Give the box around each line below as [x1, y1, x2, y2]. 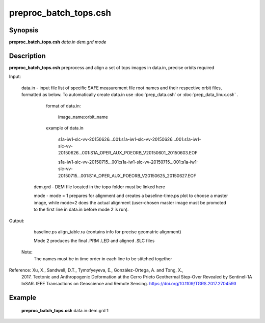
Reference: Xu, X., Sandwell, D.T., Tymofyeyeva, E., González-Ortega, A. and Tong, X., [9, 267, 184, 273]
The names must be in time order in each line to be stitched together [33, 256, 172, 262]
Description [9, 51, 46, 60]
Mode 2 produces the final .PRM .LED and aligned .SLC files [33, 238, 155, 244]
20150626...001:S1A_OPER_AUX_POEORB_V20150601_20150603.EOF [58, 150, 198, 156]
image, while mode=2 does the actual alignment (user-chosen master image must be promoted [33, 199, 227, 205]
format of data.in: [46, 103, 81, 109]
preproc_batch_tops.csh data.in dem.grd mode [9, 39, 106, 45]
